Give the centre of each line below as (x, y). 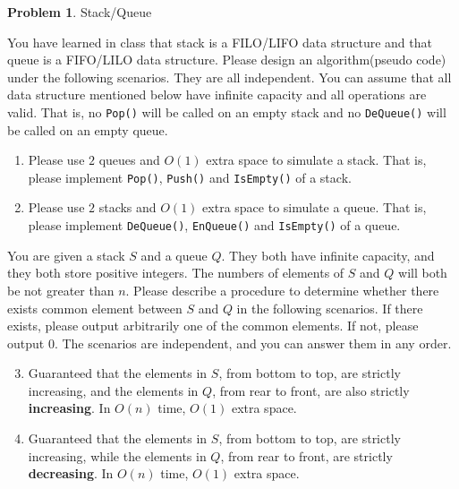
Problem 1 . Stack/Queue (80, 12)
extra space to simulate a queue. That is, (314, 207)
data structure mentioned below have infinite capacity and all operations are (217, 94)
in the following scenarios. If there (330, 308)
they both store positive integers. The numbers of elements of (176, 273)
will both (423, 273)
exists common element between (95, 308)
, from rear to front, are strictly (306, 455)
